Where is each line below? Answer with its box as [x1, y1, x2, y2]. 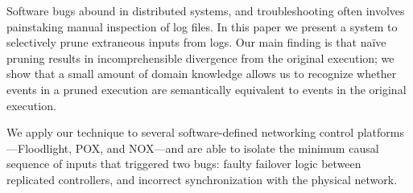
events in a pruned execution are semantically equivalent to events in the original [6, 80, 407, 97]
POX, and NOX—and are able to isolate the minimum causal [75, 139, 379, 156]
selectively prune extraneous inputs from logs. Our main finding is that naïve [6, 34, 386, 51]
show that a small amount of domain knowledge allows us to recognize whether [6, 65, 397, 82]
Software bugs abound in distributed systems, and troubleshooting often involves [6, 2, 405, 18]
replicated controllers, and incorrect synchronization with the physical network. [6, 170, 398, 187]
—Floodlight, [6, 139, 72, 156]
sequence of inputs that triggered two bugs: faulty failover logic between [6, 155, 361, 172]
